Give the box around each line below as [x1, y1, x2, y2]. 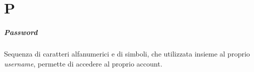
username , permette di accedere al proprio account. [4, 58, 162, 68]
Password [4, 26, 38, 37]
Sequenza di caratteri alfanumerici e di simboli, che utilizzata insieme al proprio [4, 48, 250, 58]
